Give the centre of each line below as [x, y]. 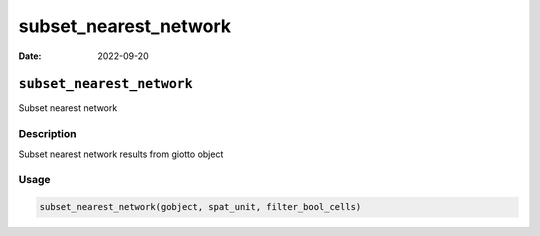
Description [47, 134]
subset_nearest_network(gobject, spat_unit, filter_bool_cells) [200, 207]
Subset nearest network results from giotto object [121, 154]
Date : [30, 56]
